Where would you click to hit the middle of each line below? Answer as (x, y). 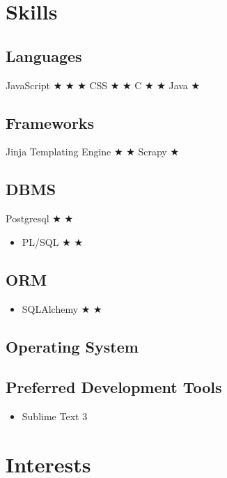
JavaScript (28, 85)
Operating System (72, 346)
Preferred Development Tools (114, 387)
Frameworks (50, 122)
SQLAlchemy (50, 308)
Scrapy (152, 152)
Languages (44, 55)
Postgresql (28, 218)
